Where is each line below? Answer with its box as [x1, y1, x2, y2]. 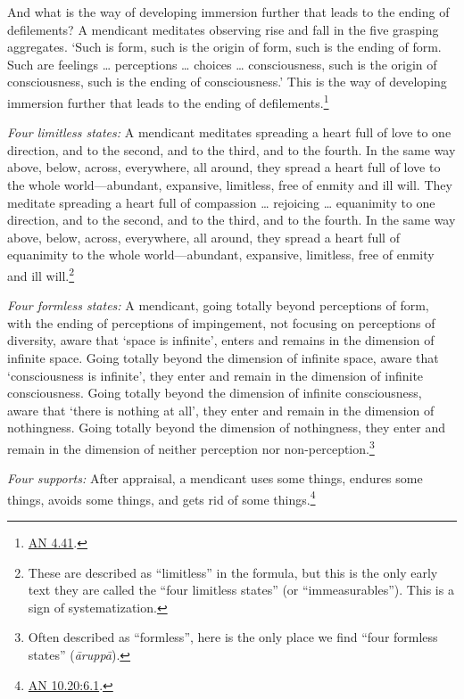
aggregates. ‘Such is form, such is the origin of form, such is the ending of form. [7, 37, 442, 56]
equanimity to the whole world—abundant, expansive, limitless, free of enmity [7, 245, 435, 264]
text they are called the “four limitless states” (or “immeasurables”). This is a [28, 580, 454, 599]
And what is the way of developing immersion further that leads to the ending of [7, 3, 450, 21]
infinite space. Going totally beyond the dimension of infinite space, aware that [7, 349, 439, 366]
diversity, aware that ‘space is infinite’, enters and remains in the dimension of [7, 331, 435, 349]
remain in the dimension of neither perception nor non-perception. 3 [7, 436, 375, 457]
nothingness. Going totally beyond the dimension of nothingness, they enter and [7, 418, 445, 437]
